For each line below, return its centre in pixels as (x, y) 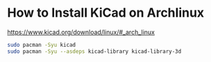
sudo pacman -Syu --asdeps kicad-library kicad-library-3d (94, 51)
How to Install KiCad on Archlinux (106, 13)
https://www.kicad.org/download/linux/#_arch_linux (81, 32)
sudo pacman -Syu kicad (42, 45)
